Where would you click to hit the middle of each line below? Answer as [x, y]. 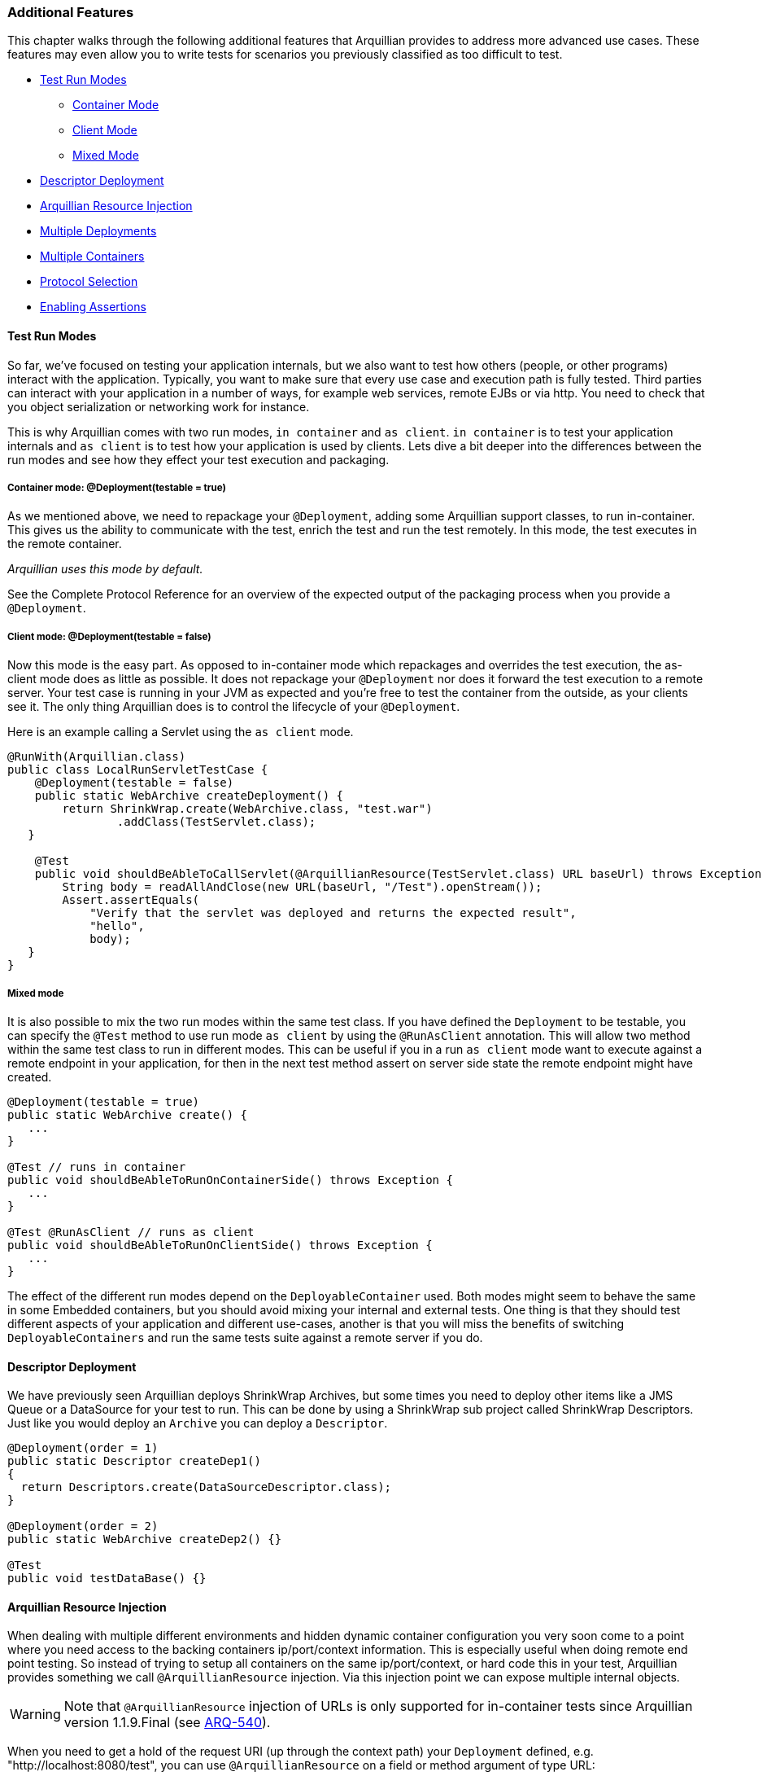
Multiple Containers [92, 257]
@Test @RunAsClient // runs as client [131, 1232]
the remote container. [65, 544]
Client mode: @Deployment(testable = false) [109, 636]
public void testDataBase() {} [107, 1579]
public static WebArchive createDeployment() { [189, 796]
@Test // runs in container [97, 1166]
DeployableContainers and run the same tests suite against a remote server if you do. [245, 1337]
